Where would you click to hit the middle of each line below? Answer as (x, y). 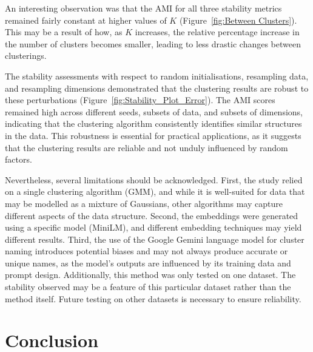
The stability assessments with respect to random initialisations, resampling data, (157, 76)
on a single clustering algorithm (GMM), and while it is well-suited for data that (155, 191)
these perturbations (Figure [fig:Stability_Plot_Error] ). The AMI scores (140, 100)
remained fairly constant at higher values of (86, 20)
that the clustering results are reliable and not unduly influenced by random (146, 147)
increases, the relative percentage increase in (217, 32)
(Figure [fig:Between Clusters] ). (238, 20)
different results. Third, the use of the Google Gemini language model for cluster (155, 239)
